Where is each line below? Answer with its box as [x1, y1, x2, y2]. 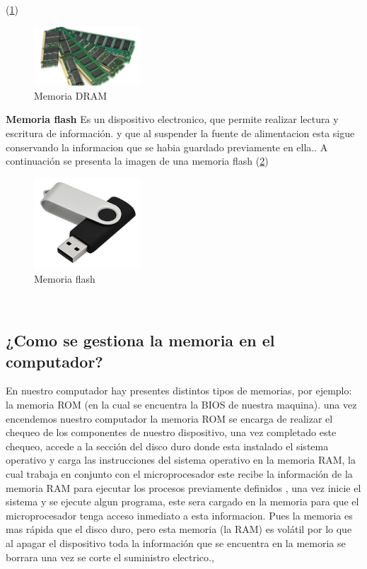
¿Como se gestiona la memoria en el [6, 329, 275, 351]
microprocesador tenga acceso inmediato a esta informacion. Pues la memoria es [6, 508, 353, 522]
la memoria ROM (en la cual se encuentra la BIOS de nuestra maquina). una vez [6, 397, 357, 412]
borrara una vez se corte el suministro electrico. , [6, 549, 214, 564]
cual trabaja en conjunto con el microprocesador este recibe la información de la [6, 467, 353, 481]
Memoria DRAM [34, 88, 107, 102]
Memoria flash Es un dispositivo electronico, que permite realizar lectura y [6, 112, 339, 127]
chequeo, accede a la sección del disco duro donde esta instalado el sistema [6, 438, 329, 453]
